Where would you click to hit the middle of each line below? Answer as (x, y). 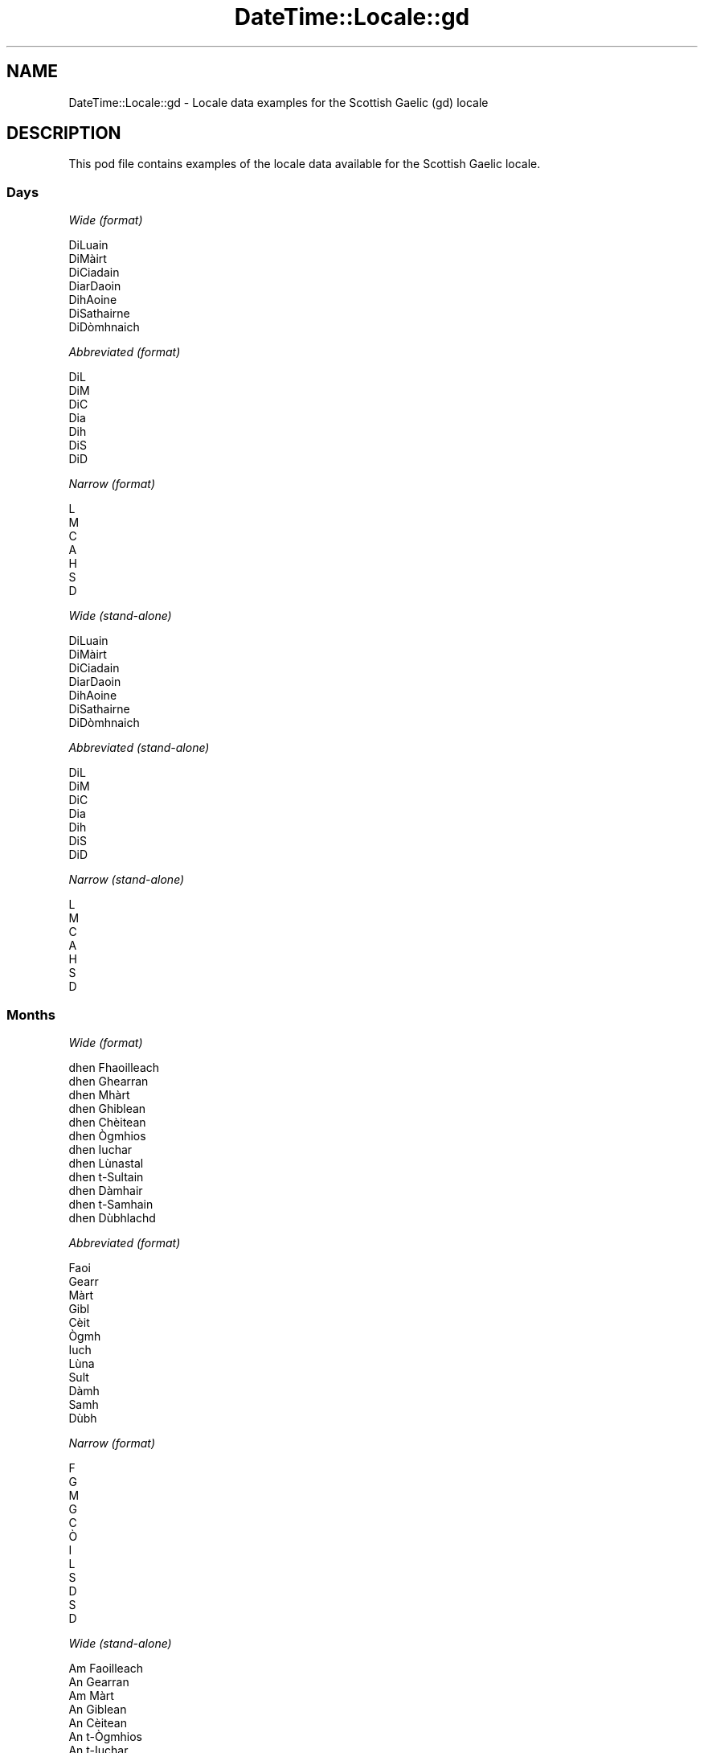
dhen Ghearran (108, 1081)
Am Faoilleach (106, 1668)
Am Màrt (91, 1695)
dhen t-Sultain (106, 1176)
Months (31, 1014)
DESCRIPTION (64, 133)
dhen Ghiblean (107, 1108)
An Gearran (99, 1681)
